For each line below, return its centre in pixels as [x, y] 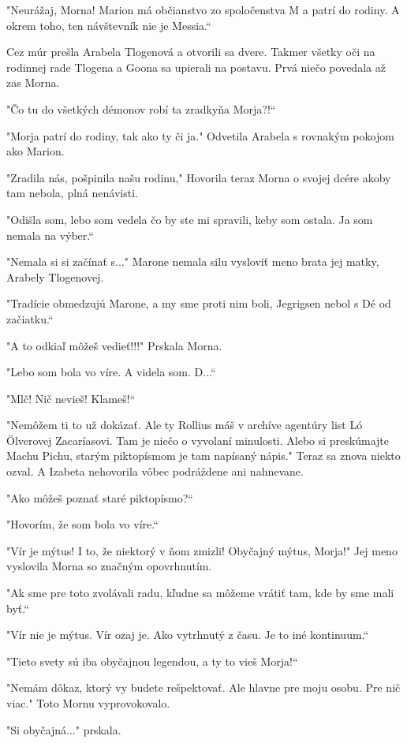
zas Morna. [33, 82]
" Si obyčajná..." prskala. [64, 729]
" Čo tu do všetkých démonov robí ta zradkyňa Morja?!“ [141, 108]
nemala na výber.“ [50, 235]
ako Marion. [35, 151]
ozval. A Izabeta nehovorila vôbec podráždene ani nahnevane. [155, 471]
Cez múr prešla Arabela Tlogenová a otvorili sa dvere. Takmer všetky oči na [191, 52]
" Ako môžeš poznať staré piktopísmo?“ [100, 497]
